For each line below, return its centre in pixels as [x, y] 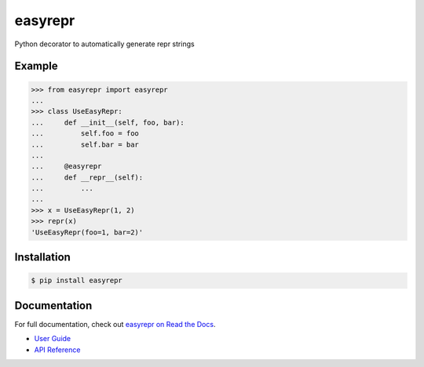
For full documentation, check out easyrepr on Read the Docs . [115, 324]
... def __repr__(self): [87, 177]
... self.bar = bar [85, 144]
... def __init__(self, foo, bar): [108, 122]
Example [36, 66]
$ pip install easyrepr [77, 281]
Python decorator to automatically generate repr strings [105, 44]
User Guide [53, 339]
